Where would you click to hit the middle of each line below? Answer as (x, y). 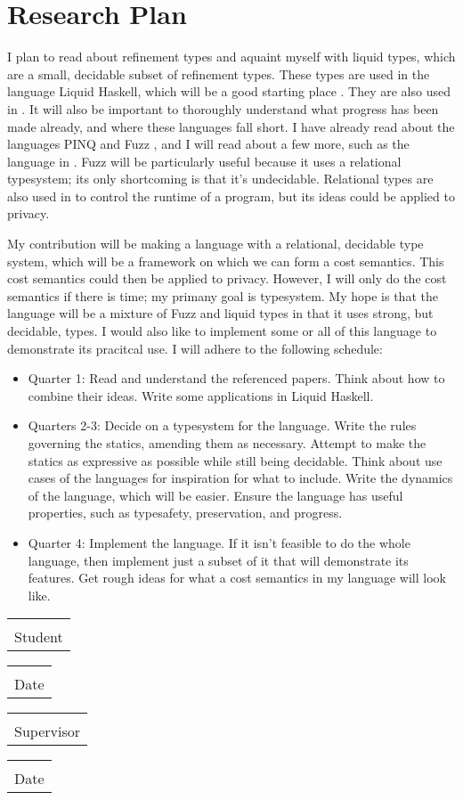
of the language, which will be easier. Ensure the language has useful (215, 495)
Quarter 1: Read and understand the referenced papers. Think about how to (236, 378)
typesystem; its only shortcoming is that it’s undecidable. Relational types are (220, 179)
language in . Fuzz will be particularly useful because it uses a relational (204, 161)
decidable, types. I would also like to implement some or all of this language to (222, 331)
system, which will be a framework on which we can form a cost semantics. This (226, 261)
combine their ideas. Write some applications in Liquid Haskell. (201, 395)
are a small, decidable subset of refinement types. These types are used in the (219, 73)
